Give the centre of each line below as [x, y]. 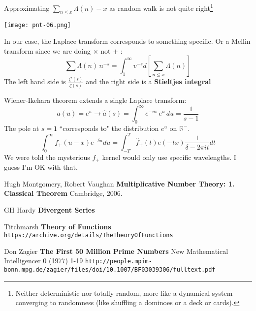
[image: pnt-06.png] [38, 25]
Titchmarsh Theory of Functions [58, 226]
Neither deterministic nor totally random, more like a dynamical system [124, 293]
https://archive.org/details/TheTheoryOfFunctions [89, 235]
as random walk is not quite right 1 [161, 7]
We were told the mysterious [47, 157]
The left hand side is [35, 81]
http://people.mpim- [118, 262]
